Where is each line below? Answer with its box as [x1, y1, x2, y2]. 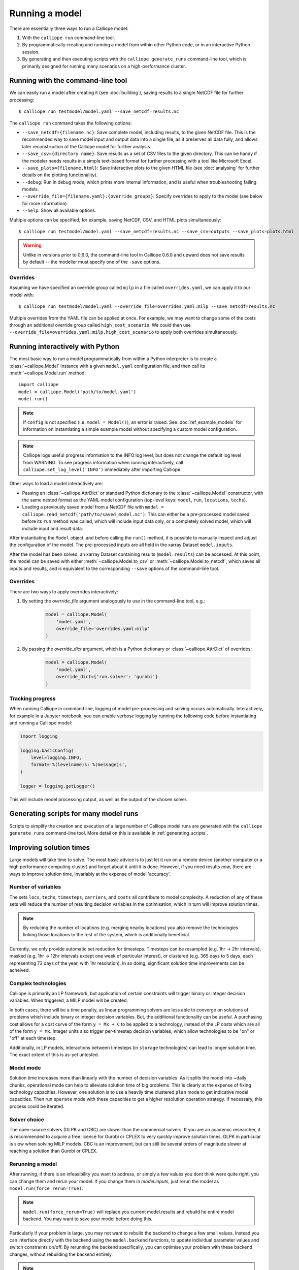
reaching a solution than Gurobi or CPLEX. [9, 1148, 98, 1154]
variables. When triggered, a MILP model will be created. [9, 997, 128, 1003]
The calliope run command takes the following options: [9, 120, 132, 126]
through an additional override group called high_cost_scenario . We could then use [9, 322, 191, 328]
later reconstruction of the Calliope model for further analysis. [22, 143, 152, 149]
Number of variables [9, 883, 61, 891]
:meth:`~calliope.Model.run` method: [9, 370, 86, 376]
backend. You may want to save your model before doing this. [23, 1216, 153, 1222]
